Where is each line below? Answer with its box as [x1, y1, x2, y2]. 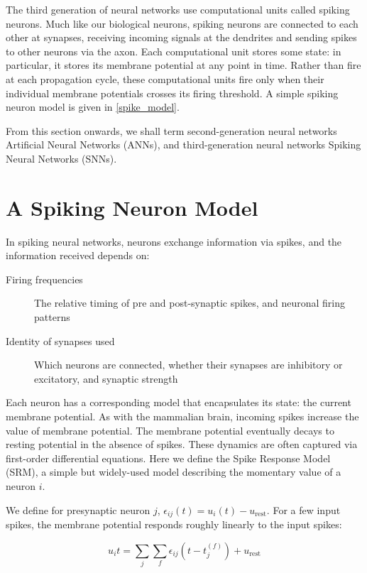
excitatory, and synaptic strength [34, 371, 178, 386]
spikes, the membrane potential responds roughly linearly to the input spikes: [6, 517, 342, 532]
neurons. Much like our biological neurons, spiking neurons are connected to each [6, 16, 358, 31]
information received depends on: [6, 248, 150, 263]
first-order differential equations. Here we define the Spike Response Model [6, 450, 331, 465]
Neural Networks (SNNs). [6, 151, 117, 165]
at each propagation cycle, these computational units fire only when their [6, 71, 324, 86]
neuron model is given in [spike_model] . [6, 99, 180, 114]
